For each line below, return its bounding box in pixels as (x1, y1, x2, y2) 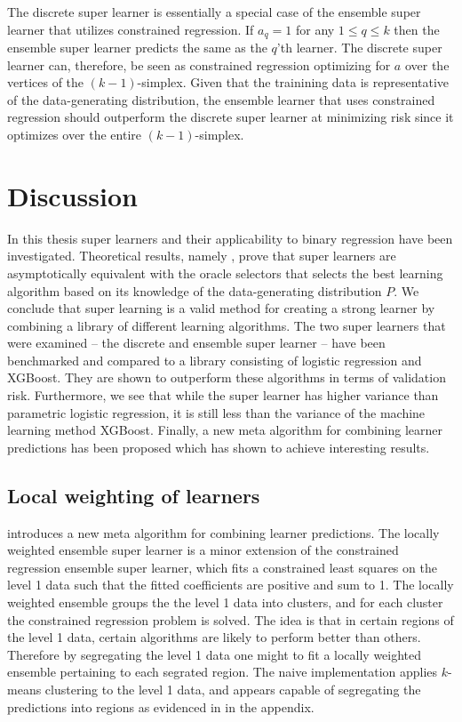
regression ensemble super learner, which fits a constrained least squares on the (7, 558, 437, 576)
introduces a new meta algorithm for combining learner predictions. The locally (7, 523, 440, 541)
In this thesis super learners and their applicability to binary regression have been (7, 229, 453, 247)
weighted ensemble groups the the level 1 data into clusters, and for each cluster (7, 593, 443, 612)
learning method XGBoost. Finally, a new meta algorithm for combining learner (7, 421, 443, 439)
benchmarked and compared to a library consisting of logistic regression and (7, 350, 422, 369)
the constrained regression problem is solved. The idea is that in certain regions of (7, 610, 454, 629)
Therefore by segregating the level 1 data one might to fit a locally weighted (7, 645, 422, 663)
